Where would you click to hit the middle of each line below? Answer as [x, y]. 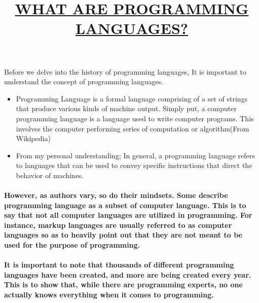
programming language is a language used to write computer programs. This [135, 118]
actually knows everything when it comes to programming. [109, 295]
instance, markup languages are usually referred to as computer [118, 225]
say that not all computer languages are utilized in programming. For [128, 215]
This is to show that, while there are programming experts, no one [123, 284]
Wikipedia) [33, 138]
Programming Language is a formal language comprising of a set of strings [132, 98]
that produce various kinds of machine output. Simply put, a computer [126, 108]
